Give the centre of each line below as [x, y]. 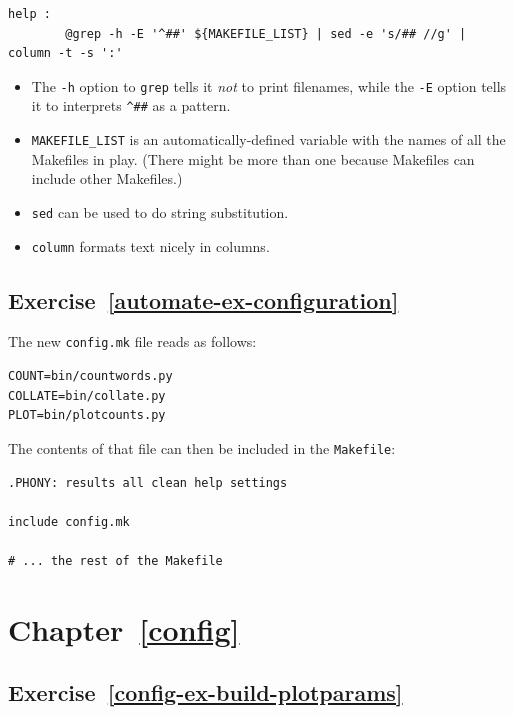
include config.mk [69, 521]
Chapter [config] [124, 628]
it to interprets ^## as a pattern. [131, 105]
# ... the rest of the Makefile [115, 560]
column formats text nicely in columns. [150, 245]
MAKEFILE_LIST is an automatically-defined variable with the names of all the [268, 139]
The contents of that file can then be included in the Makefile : [202, 447]
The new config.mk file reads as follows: [132, 341]
